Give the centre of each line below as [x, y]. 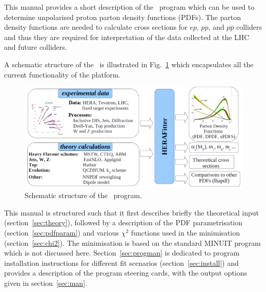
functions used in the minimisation [185, 233]
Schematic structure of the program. [83, 195]
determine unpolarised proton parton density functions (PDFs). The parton [122, 17]
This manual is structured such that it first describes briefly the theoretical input [132, 212]
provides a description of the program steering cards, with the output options [126, 273]
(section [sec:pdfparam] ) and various [62, 233]
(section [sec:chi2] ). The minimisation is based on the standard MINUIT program [132, 242]
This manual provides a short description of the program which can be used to [129, 7]
